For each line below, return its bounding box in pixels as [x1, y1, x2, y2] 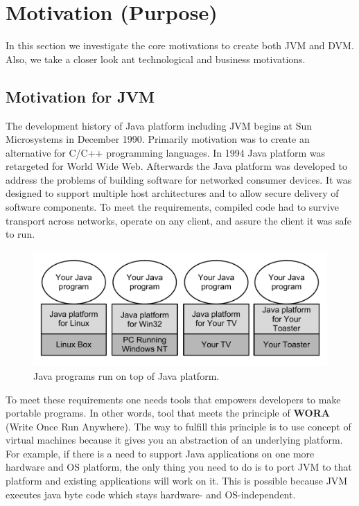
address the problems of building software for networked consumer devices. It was [6, 172, 352, 186]
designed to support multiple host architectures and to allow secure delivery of [6, 186, 339, 200]
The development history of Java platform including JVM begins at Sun [6, 118, 313, 132]
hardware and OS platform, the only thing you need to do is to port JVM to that [6, 460, 352, 474]
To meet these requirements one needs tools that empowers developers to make [6, 392, 341, 406]
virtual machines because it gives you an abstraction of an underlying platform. [6, 433, 343, 447]
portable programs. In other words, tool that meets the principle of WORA [6, 405, 330, 420]
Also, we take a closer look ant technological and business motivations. [6, 51, 306, 66]
